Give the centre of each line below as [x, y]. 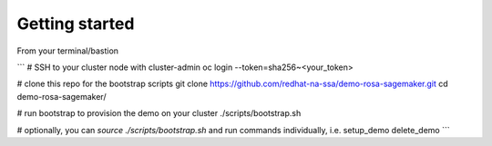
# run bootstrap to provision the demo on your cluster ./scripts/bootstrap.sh [159, 113]
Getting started [76, 24]
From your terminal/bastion [67, 51]
